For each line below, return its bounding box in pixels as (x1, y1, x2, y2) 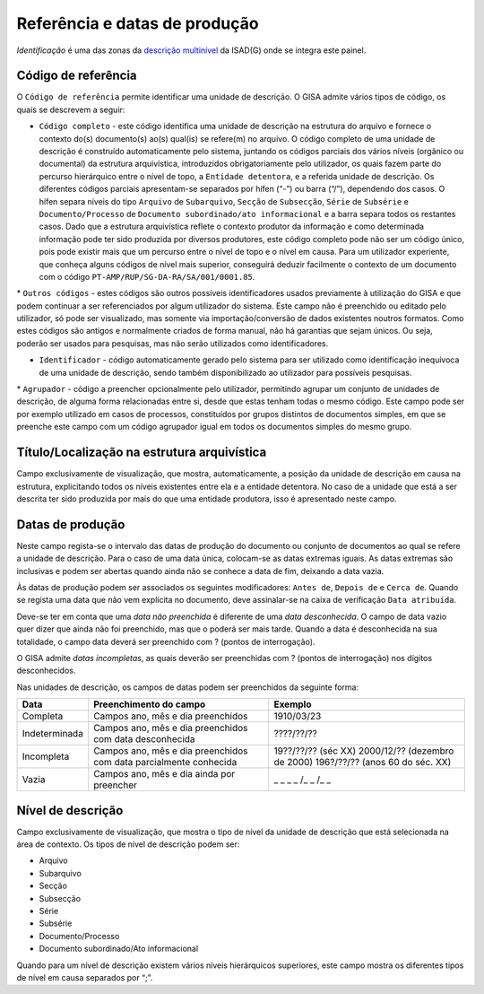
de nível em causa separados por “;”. (16, 972, 153, 982)
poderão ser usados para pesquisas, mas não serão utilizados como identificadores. (16, 337, 329, 349)
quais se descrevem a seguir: (16, 104, 125, 115)
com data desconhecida (92, 733, 196, 745)
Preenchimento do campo (92, 698, 206, 711)
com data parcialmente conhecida (92, 756, 238, 769)
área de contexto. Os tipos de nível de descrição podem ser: (16, 839, 240, 850)
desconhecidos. (16, 665, 76, 676)
